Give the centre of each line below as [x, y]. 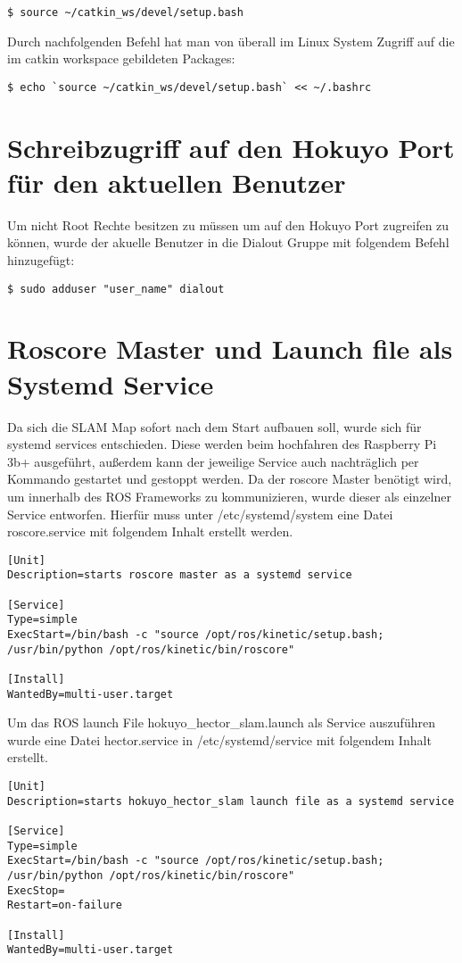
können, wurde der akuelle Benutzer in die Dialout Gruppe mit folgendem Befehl [228, 242]
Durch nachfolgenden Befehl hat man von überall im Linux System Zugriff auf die [231, 41]
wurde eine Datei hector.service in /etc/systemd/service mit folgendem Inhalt [219, 739]
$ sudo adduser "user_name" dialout [116, 289]
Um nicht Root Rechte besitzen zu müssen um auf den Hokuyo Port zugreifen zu [228, 224]
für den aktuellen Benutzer [177, 182]
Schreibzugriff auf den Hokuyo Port [231, 147]
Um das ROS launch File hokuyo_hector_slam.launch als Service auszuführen [221, 722]
